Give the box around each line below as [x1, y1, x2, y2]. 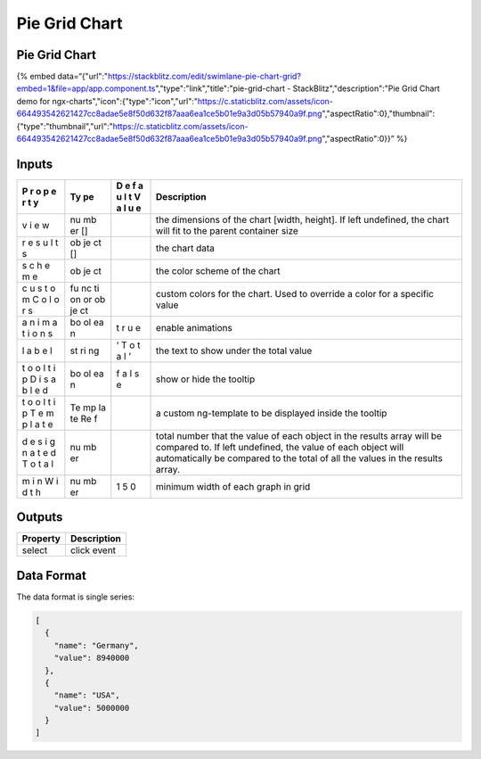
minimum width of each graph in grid [156, 480, 311, 492]
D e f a [116, 179, 144, 192]
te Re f [69, 412, 98, 425]
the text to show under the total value [156, 344, 313, 357]
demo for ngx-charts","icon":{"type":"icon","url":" [16, 95, 199, 106]
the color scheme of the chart [156, 264, 281, 276]
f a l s [116, 367, 140, 379]
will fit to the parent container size [156, 224, 298, 236]
